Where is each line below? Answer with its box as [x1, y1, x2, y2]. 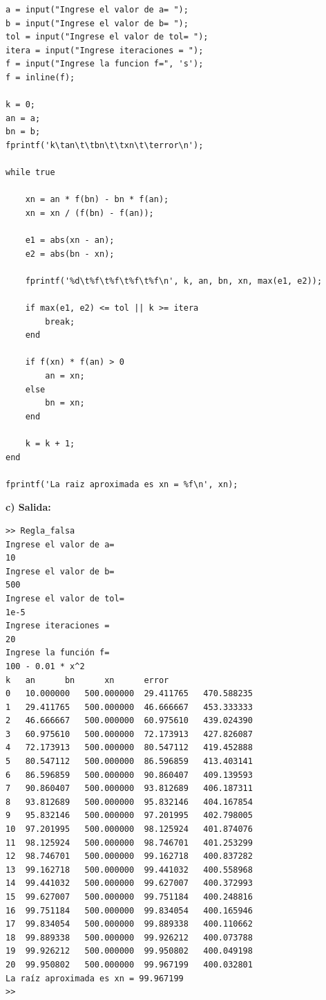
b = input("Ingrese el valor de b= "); [6, 18, 189, 28]
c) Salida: [6, 500, 51, 514]
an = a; [6, 113, 41, 123]
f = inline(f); [6, 72, 75, 82]
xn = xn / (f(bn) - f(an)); [25, 208, 154, 218]
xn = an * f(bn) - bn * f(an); [25, 194, 169, 205]
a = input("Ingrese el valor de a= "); [6, 5, 189, 15]
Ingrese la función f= [6, 648, 110, 658]
